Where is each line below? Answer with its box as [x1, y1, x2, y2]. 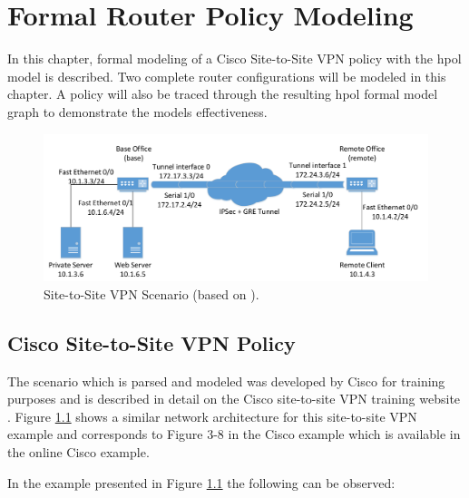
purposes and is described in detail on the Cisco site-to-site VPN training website [7, 389, 461, 408]
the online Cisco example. [7, 442, 150, 461]
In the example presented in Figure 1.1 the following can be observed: [7, 473, 396, 492]
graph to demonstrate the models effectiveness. [7, 102, 268, 121]
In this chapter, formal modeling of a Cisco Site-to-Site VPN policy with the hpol [7, 49, 462, 68]
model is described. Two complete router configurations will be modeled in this [7, 66, 446, 85]
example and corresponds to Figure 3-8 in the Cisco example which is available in [7, 425, 461, 444]
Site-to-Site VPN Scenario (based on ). [44, 284, 259, 303]
